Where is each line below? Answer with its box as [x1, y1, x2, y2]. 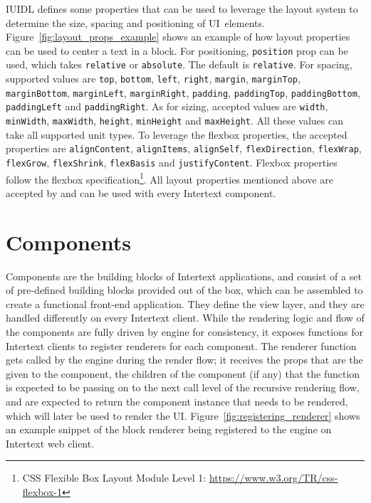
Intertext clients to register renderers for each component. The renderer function [6, 338, 357, 353]
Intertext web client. [6, 435, 95, 450]
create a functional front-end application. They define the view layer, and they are [6, 296, 365, 311]
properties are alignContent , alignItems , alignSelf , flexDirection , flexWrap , [6, 141, 362, 156]
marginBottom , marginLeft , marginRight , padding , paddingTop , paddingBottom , [6, 85, 360, 100]
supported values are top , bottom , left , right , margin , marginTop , [6, 71, 301, 86]
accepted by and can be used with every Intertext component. [6, 185, 276, 200]
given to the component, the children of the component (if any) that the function [6, 366, 360, 381]
